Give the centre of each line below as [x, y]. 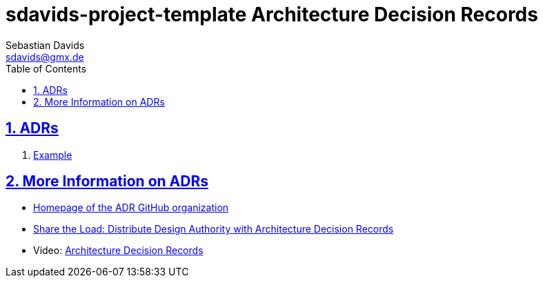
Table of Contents [46, 68]
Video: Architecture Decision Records [118, 251]
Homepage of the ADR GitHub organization [131, 208]
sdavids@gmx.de [45, 57]
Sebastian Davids [45, 45]
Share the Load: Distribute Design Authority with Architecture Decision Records [214, 229]
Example [53, 155]
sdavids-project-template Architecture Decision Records [272, 14]
